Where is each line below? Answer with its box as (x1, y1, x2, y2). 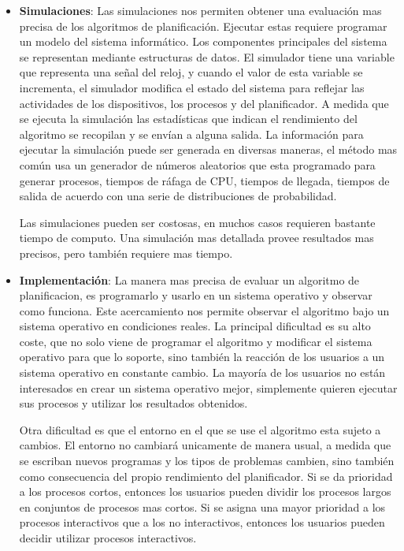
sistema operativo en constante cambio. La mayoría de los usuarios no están (19, 364, 386, 381)
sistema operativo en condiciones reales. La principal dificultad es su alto (19, 318, 371, 334)
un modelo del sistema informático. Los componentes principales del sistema (19, 33, 387, 50)
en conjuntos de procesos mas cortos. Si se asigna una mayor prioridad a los (19, 498, 386, 515)
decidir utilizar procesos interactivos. (19, 530, 197, 545)
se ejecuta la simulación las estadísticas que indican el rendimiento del (19, 110, 358, 127)
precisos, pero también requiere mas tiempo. (19, 244, 233, 261)
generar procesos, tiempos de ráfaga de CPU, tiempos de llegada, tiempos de (19, 172, 390, 188)
